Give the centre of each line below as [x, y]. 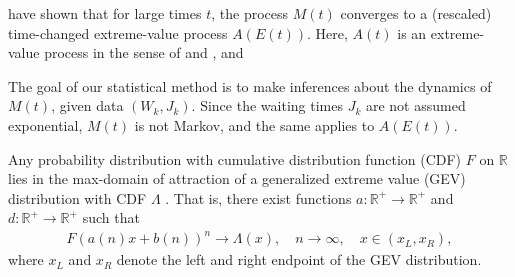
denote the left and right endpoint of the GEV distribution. [299, 259]
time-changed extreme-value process [118, 32]
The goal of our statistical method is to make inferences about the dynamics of [250, 85]
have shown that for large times [105, 13]
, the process [250, 13]
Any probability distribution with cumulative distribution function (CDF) [235, 158]
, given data [87, 105]
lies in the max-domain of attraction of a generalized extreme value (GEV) [237, 178]
